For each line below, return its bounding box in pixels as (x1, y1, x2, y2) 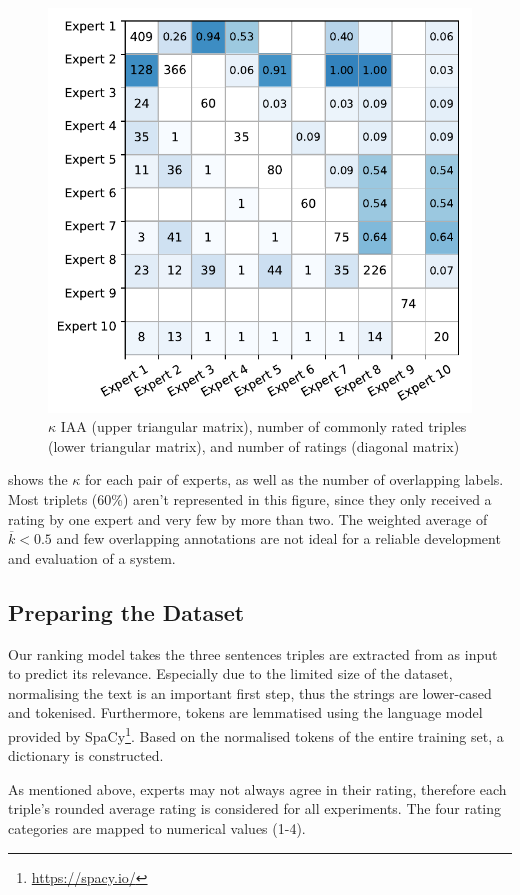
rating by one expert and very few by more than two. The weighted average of (8, 508, 488, 529)
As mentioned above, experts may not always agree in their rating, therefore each (8, 778, 507, 799)
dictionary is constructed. (8, 745, 164, 766)
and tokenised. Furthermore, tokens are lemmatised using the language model (8, 702, 483, 723)
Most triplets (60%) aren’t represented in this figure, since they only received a (8, 488, 492, 509)
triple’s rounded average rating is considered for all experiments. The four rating (8, 798, 502, 819)
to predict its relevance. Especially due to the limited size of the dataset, (8, 663, 453, 684)
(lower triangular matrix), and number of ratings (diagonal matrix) (48, 435, 460, 456)
